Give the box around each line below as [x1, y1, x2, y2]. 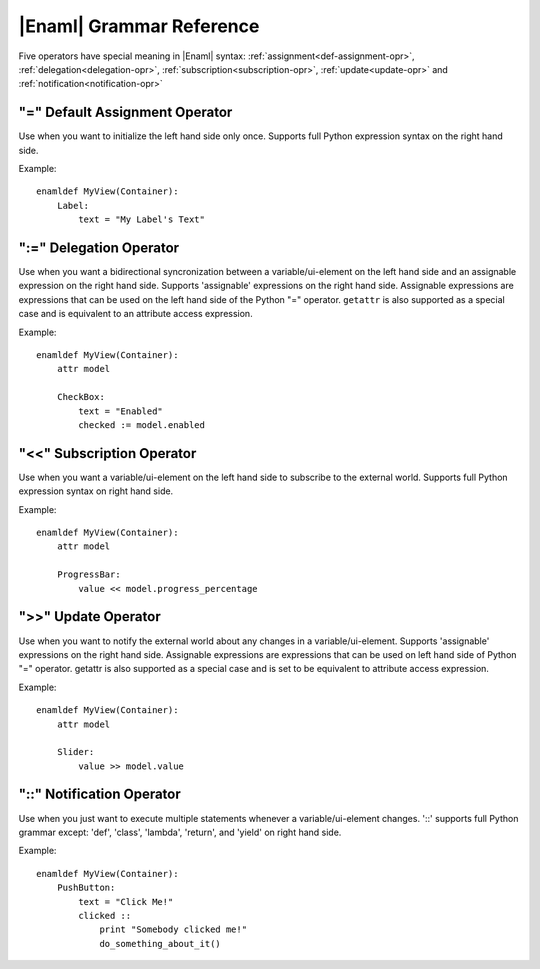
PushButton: [56, 882, 116, 894]
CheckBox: [56, 391, 105, 403]
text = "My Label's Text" [78, 214, 205, 225]
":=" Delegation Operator [18, 240, 180, 256]
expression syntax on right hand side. [18, 485, 174, 497]
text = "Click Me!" [78, 896, 174, 907]
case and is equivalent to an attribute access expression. [18, 308, 254, 320]
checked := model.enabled [78, 420, 205, 430]
